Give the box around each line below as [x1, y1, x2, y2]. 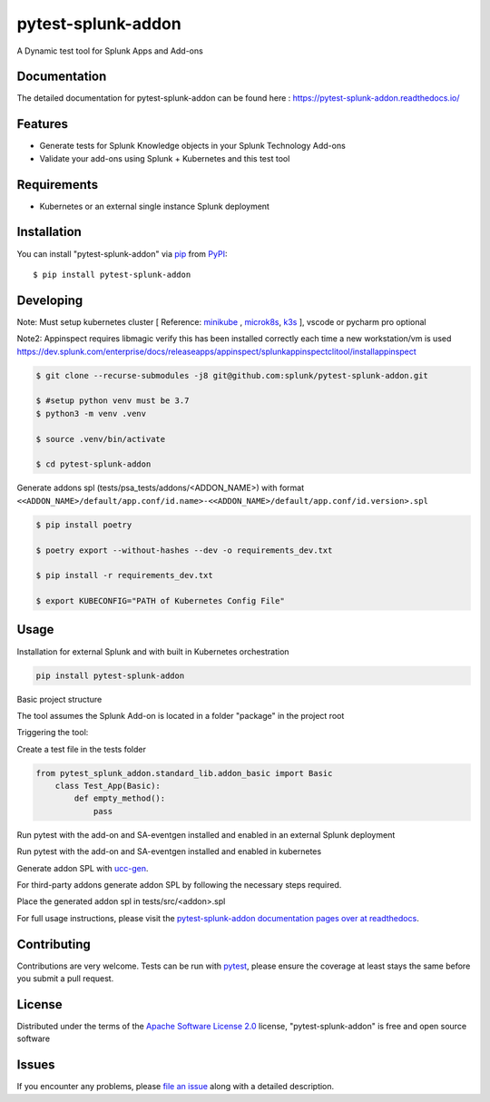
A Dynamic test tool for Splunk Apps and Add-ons [16, 45, 203, 56]
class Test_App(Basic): [54, 781, 161, 792]
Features [16, 116, 68, 132]
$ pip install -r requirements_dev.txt [35, 570, 213, 581]
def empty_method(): [73, 793, 166, 803]
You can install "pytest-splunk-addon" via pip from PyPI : [16, 248, 228, 259]
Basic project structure [16, 694, 103, 704]
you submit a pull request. [16, 973, 114, 984]
